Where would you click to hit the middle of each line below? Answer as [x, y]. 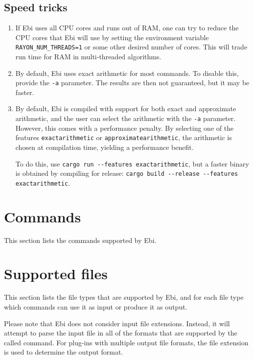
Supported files [56, 274]
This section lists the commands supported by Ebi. [80, 240]
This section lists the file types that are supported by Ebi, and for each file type [124, 297]
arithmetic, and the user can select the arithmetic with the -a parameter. [126, 118]
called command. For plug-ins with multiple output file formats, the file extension [126, 342]
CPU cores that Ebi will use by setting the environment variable [112, 37]
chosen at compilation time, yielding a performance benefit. [104, 147]
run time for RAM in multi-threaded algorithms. [88, 57]
